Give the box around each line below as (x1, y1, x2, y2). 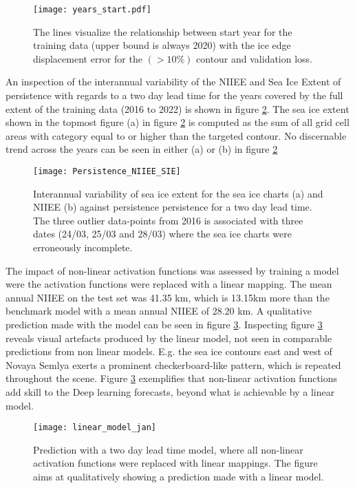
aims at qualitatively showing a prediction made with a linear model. (33, 469, 324, 483)
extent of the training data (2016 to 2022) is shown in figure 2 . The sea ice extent (6, 101, 349, 116)
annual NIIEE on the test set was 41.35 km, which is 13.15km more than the (6, 290, 330, 304)
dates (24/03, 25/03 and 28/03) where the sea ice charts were (33, 226, 292, 241)
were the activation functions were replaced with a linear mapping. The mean (6, 277, 332, 291)
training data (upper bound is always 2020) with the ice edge (33, 38, 291, 52)
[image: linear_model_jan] (33, 423, 156, 433)
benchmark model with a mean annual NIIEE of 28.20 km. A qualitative (6, 304, 312, 318)
